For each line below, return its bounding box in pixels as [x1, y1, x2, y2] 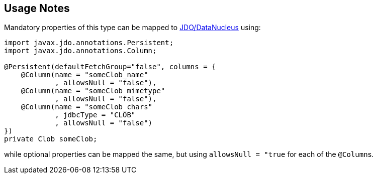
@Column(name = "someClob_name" [21, 71, 148, 79]
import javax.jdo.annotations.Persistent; [4, 39, 174, 47]
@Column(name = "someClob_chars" [21, 103, 153, 111]
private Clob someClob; [4, 135, 98, 143]
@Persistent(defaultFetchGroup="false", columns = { [4, 63, 216, 71]
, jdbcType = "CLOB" [55, 111, 136, 119]
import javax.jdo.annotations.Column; [4, 47, 157, 55]
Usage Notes [4, 2, 70, 15]
